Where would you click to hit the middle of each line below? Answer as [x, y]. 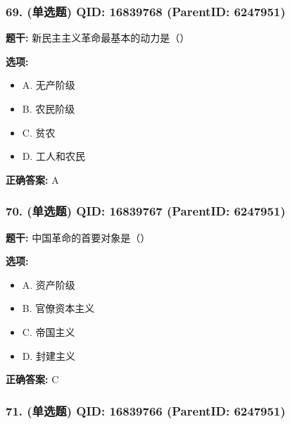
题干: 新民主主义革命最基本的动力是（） [98, 38]
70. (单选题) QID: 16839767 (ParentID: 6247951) [146, 211]
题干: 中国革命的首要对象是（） [78, 237]
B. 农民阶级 [49, 108]
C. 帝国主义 [49, 331]
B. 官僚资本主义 [58, 308]
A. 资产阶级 [49, 284]
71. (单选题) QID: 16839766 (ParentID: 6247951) [146, 410]
